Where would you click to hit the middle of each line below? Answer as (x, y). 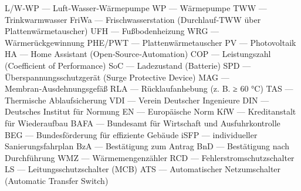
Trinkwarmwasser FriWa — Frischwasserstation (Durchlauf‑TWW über (133, 19)
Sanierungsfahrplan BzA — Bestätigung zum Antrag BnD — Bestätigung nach (147, 146)
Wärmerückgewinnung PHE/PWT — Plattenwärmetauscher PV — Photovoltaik (150, 42)
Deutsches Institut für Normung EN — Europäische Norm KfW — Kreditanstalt (150, 111)
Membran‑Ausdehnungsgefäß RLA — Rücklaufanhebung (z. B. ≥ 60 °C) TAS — (149, 88)
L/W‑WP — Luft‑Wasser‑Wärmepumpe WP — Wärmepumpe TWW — (136, 8)
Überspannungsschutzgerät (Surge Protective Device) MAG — (117, 77)
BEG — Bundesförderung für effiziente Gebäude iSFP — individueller (131, 134)
